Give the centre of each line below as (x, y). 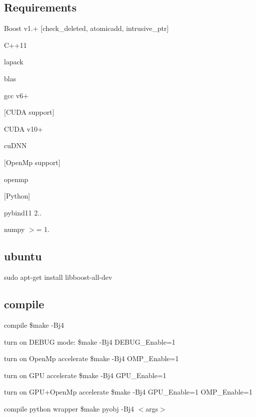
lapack (14, 62)
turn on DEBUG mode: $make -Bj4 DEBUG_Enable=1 (90, 341)
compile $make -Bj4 (34, 324)
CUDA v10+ (24, 128)
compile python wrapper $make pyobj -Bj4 (69, 408)
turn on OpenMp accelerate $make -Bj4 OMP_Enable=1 (91, 358)
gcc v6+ (16, 95)
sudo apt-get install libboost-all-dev (58, 277)
